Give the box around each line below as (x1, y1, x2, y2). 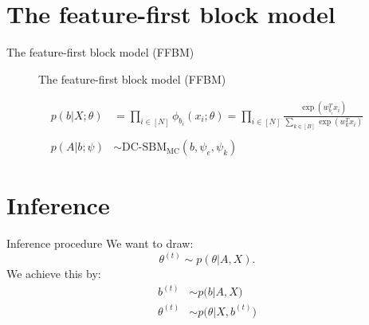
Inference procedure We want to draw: (6, 235, 194, 252)
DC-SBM (121, 142, 167, 154)
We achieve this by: (6, 265, 101, 282)
